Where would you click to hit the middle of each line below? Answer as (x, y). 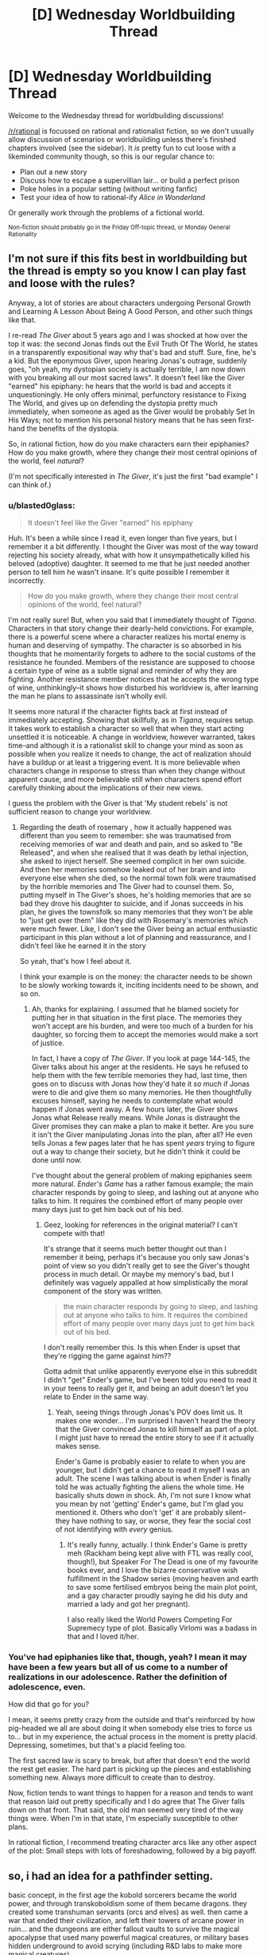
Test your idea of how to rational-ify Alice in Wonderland (112, 197)
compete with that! (74, 1233)
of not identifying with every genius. (114, 1529)
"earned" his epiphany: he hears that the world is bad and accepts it (120, 386)
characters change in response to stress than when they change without (127, 771)
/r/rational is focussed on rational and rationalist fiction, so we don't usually (131, 131)
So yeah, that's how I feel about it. (75, 962)
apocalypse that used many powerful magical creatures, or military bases (128, 1937)
